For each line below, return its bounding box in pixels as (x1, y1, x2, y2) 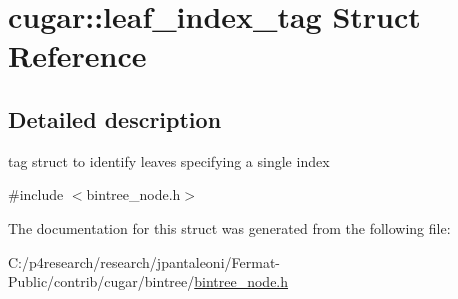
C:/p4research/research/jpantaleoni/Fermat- (8, 251, 280, 272)
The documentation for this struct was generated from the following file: (8, 217, 451, 238)
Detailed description (8, 103, 222, 134)
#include (8, 184, 64, 205)
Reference (8, 35, 147, 76)
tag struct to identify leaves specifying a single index (8, 150, 330, 171)
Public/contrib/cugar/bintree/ (8, 271, 195, 292)
